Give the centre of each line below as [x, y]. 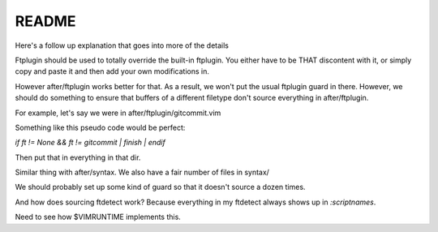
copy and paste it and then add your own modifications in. [112, 71]
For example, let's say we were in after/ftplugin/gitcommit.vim [118, 113]
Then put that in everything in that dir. [78, 157]
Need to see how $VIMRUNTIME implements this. [98, 217]
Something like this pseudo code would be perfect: [100, 127]
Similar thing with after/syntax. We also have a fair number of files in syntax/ [142, 172]
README [45, 21]
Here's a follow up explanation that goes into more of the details [122, 45]
